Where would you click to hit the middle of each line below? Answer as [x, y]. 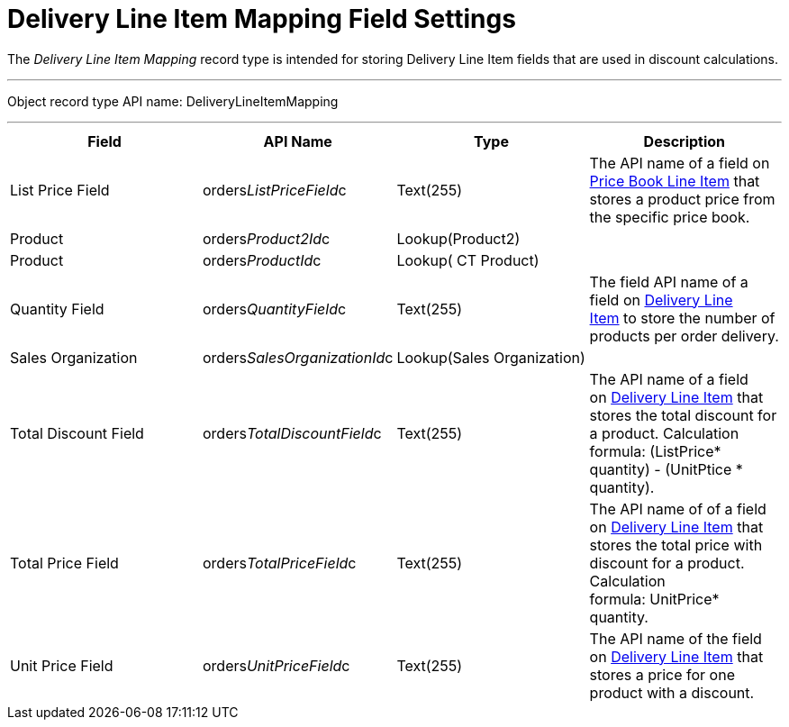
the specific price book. [670, 217]
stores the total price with [676, 545]
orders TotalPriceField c [280, 563]
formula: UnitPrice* [654, 599]
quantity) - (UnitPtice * [666, 469]
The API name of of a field [678, 509]
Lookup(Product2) [458, 238]
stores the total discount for [683, 415]
